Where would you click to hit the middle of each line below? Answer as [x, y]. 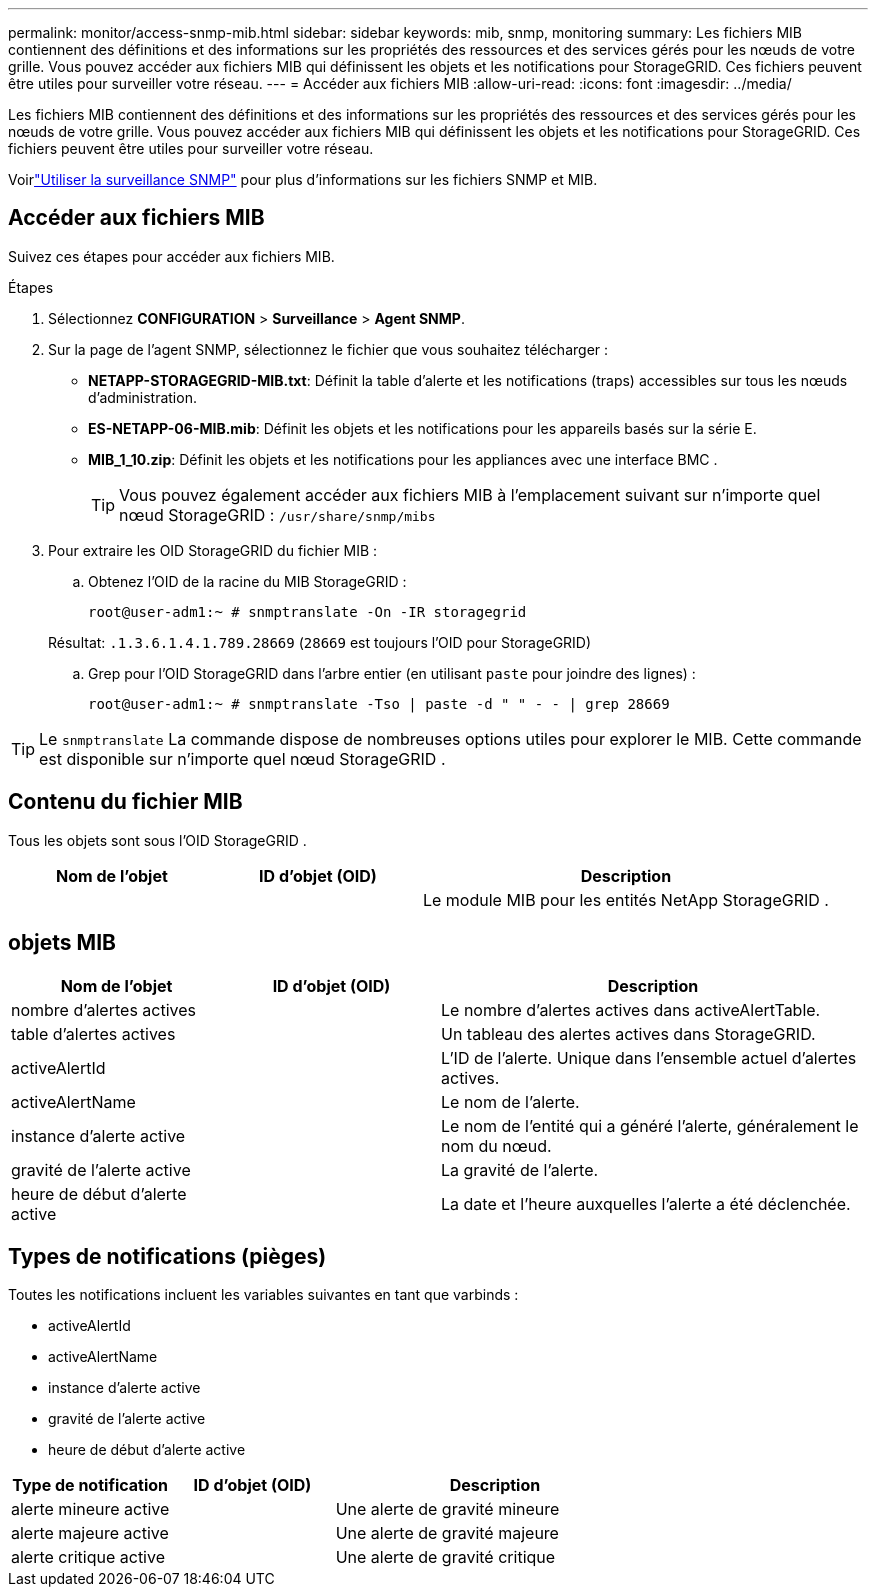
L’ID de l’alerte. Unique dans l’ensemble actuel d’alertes [649, 1057]
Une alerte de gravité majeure [447, 1533]
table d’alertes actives [93, 1033]
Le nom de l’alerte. [510, 1101]
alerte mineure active [90, 1509]
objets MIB [62, 943]
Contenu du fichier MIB [125, 802]
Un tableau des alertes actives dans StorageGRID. [628, 1033]
